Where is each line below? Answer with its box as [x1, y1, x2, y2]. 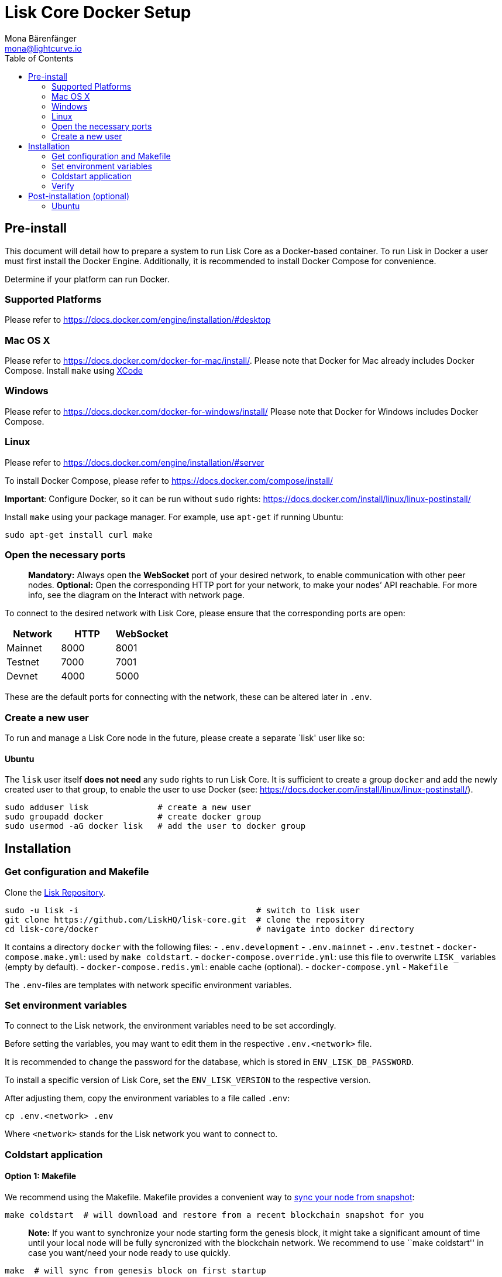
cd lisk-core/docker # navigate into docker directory [5, 924, 414, 934]
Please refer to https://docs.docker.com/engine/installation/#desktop [5, 315, 271, 325]
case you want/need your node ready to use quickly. [28, 1247, 231, 1258]
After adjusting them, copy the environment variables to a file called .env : [5, 1093, 290, 1104]
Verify [51, 180, 74, 191]
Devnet [6, 670, 38, 682]
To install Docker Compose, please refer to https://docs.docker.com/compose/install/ [5, 475, 333, 486]
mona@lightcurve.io [5, 43, 82, 53]
